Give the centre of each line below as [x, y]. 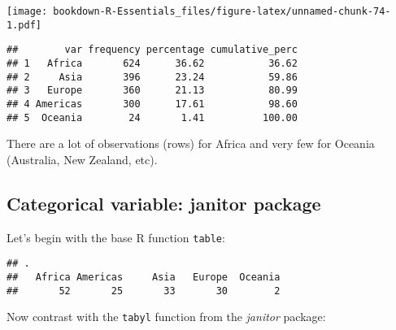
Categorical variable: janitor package [164, 203]
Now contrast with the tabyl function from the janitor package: [166, 317]
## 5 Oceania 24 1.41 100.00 [152, 117]
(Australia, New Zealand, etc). [82, 159]
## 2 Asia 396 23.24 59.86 [152, 77]
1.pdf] [24, 25]
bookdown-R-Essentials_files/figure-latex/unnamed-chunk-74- [222, 11]
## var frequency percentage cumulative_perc [152, 50]
